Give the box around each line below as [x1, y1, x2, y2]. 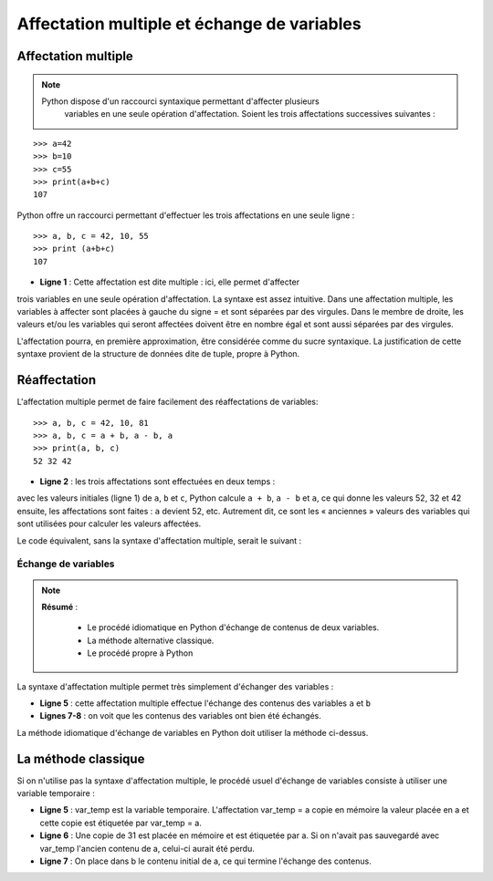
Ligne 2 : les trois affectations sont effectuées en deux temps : [39, 476, 276, 487]
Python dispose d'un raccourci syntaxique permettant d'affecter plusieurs [41, 96, 320, 107]
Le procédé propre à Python [87, 648, 194, 658]
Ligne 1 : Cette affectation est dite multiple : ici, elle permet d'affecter [39, 276, 300, 287]
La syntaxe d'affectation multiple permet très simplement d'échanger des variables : [16, 680, 334, 692]
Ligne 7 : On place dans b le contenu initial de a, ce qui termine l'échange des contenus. [39, 855, 372, 866]
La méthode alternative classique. [87, 635, 215, 646]
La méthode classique [16, 751, 145, 766]
